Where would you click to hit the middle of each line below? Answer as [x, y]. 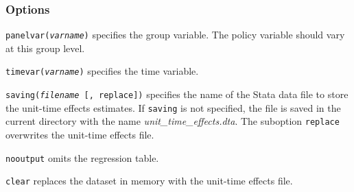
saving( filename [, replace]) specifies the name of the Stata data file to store [177, 94]
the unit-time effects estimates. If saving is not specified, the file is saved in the [173, 107]
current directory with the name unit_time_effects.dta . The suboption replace [173, 121]
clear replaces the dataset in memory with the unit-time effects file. [149, 181]
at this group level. [45, 48]
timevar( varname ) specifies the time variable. [102, 71]
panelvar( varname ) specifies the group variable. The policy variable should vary [175, 35]
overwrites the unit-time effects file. [80, 135]
